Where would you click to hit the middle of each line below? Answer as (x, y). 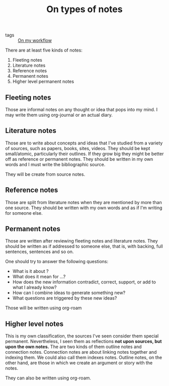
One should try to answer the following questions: (57, 262)
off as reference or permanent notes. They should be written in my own (79, 159)
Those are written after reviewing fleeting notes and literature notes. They (82, 241)
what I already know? (34, 287)
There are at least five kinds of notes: (44, 50)
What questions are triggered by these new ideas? (65, 298)
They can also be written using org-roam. (48, 378)
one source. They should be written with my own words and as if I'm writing (84, 208)
